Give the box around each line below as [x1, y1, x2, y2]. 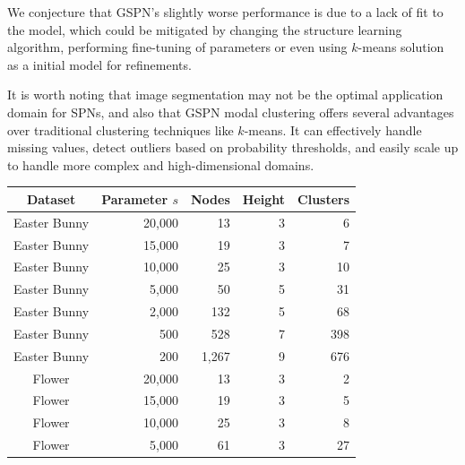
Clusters [297, 189, 350, 208]
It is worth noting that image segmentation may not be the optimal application [7, 85, 443, 104]
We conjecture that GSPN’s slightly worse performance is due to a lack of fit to [7, 3, 443, 21]
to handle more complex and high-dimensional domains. [7, 155, 314, 174]
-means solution [357, 38, 444, 56]
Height [242, 189, 286, 208]
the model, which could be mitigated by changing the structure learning [7, 20, 402, 39]
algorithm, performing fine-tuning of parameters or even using [7, 38, 348, 56]
